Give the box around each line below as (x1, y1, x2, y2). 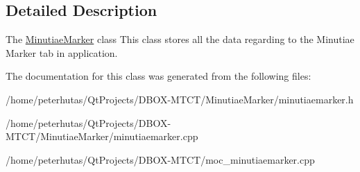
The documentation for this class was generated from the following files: (6, 69, 311, 83)
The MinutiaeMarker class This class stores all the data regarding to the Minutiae (6, 32, 354, 46)
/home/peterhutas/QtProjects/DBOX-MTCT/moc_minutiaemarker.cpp (6, 152, 315, 166)
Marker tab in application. (6, 45, 118, 60)
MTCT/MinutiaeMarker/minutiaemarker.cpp (6, 129, 198, 144)
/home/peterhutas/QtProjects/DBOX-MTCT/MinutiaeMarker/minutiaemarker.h (6, 92, 354, 106)
